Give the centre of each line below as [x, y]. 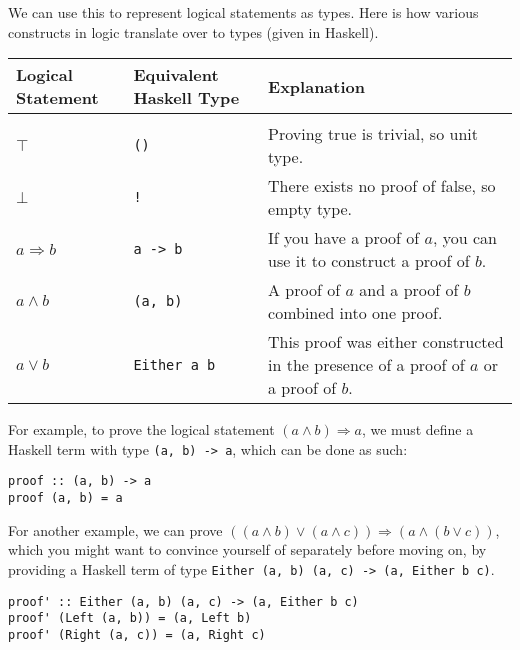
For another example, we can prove [115, 529]
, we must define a [417, 429]
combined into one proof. [355, 313]
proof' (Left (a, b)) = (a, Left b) [130, 618]
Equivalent [176, 75]
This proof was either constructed [386, 342]
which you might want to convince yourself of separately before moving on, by [247, 549]
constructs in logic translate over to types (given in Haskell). [193, 31]
